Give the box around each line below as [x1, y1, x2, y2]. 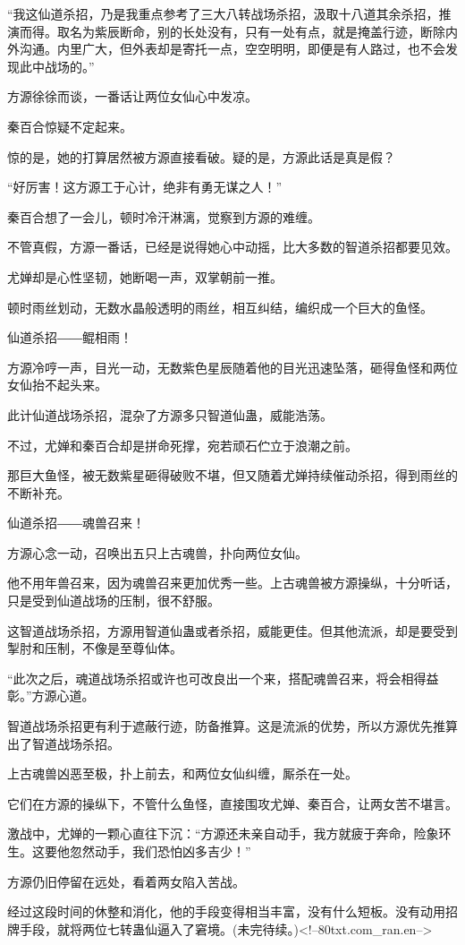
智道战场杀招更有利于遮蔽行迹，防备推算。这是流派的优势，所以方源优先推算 [7, 717, 458, 735]
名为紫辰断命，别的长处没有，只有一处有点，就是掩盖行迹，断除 [69, 21, 445, 40]
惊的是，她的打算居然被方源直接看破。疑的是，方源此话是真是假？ [7, 147, 395, 166]
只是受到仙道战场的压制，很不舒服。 [7, 591, 220, 610]
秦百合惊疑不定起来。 [7, 116, 132, 135]
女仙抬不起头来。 [7, 375, 107, 394]
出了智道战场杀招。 [7, 734, 120, 752]
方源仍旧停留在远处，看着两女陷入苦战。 [7, 872, 245, 890]
